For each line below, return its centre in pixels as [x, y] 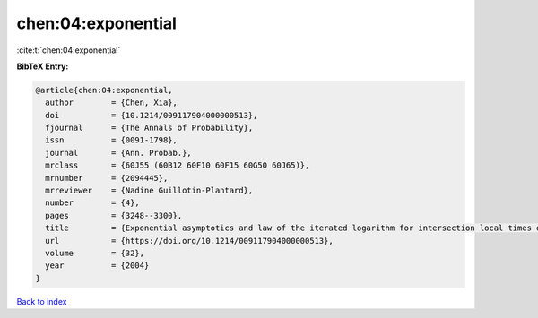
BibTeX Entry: [43, 66]
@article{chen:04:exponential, [104, 90]
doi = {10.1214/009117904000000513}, [152, 115]
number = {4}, [93, 203]
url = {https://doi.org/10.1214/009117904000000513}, [189, 241]
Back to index [42, 301]
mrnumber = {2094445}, [107, 178]
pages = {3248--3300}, [114, 215]
